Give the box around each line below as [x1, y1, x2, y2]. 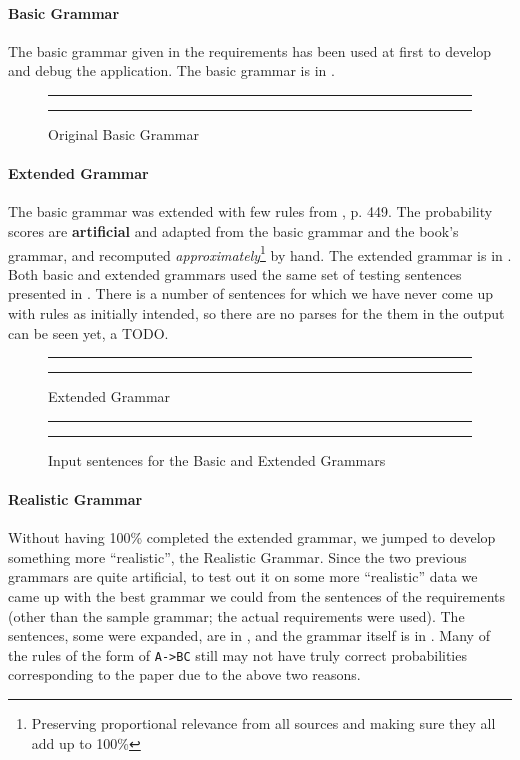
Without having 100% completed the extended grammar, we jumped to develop [8, 527, 496, 548]
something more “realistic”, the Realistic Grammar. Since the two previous [8, 546, 467, 567]
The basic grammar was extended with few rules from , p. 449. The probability [8, 201, 493, 222]
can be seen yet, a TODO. [8, 322, 169, 343]
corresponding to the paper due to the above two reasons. [8, 664, 361, 685]
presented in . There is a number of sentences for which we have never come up [8, 283, 493, 304]
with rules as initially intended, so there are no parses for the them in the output [8, 303, 505, 323]
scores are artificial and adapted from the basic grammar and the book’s [8, 220, 459, 241]
